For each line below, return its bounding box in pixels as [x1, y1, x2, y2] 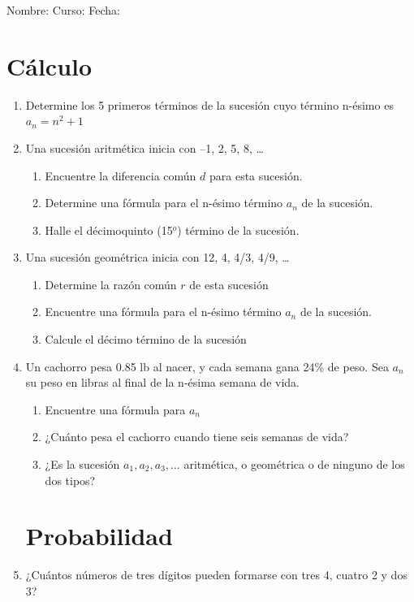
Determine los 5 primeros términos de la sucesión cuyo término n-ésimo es [25, 96, 394, 113]
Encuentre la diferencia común [45, 167, 196, 184]
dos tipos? [45, 471, 96, 488]
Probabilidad [25, 519, 173, 552]
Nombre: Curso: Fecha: [6, 2, 120, 18]
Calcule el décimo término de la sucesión [45, 331, 247, 348]
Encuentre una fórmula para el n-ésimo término [45, 303, 282, 320]
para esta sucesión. [209, 167, 303, 184]
